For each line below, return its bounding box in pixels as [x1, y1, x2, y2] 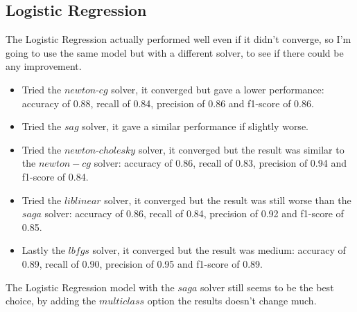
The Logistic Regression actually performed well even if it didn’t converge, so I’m [6, 32, 351, 46]
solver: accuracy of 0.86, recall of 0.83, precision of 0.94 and [94, 156, 347, 170]
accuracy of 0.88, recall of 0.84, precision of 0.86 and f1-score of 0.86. [21, 95, 314, 110]
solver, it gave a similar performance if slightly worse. [82, 119, 308, 134]
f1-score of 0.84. [21, 169, 89, 183]
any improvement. [6, 59, 82, 73]
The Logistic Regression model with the [6, 279, 175, 294]
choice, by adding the [6, 293, 96, 308]
